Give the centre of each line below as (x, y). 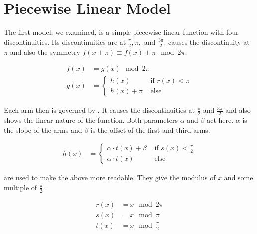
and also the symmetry (45, 51)
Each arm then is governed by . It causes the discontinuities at (99, 110)
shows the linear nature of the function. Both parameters (91, 120)
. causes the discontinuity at (207, 41)
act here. (220, 120)
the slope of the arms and (43, 129)
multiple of (21, 187)
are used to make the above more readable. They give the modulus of (110, 178)
